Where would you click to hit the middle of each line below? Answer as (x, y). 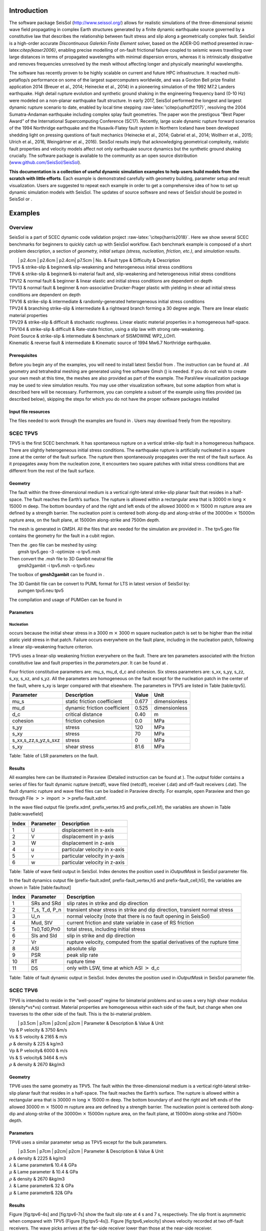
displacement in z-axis (88, 843)
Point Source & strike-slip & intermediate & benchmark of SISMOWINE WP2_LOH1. (93, 336)
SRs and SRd (46, 903)
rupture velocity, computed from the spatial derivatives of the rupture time (153, 942)
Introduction (29, 11)
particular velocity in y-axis (93, 856)
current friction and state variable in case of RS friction (130, 923)
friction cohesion (85, 721)
